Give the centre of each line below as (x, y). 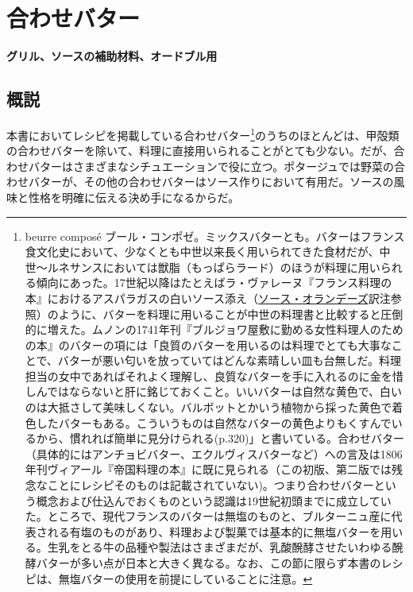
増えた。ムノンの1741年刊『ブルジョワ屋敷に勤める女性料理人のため (225, 329)
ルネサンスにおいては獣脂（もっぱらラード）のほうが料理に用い (214, 267)
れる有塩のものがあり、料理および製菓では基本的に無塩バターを (214, 531)
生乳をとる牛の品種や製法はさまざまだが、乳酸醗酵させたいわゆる (220, 547)
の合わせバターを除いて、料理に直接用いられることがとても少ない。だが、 (200, 151)
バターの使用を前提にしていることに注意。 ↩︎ (197, 578)
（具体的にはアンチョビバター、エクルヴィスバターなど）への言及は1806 (214, 453)
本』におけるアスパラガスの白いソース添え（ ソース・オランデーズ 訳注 (208, 298)
